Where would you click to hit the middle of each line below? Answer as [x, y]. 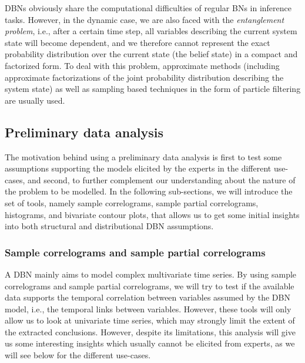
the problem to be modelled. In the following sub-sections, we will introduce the [149, 191]
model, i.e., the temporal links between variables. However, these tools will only [148, 308]
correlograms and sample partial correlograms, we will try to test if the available [150, 286]
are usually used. [35, 100]
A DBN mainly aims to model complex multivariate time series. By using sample [151, 274]
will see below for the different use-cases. [78, 355]
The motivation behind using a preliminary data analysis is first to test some [143, 156]
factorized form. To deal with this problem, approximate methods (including [142, 65]
